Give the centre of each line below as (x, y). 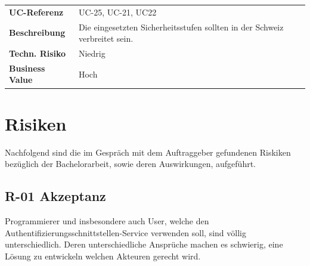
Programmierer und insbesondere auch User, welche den (107, 221)
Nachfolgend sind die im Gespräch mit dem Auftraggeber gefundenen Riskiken (148, 152)
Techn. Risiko (38, 53)
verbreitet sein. (106, 38)
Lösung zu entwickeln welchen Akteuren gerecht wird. (103, 256)
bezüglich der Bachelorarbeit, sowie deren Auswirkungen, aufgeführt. (131, 164)
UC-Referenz (36, 12)
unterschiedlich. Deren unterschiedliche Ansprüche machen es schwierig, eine (144, 244)
